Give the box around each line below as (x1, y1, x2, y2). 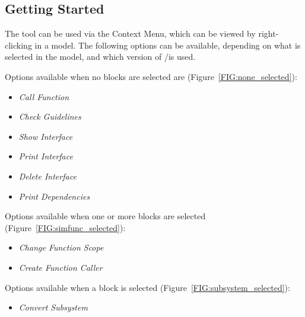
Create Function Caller (18, 261, 103, 273)
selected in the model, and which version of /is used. (5, 50, 196, 63)
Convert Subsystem (18, 301, 88, 313)
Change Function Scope (18, 241, 104, 254)
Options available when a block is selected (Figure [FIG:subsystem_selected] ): (5, 281, 290, 293)
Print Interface (18, 150, 73, 162)
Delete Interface (18, 169, 77, 182)
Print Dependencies (18, 190, 90, 202)
